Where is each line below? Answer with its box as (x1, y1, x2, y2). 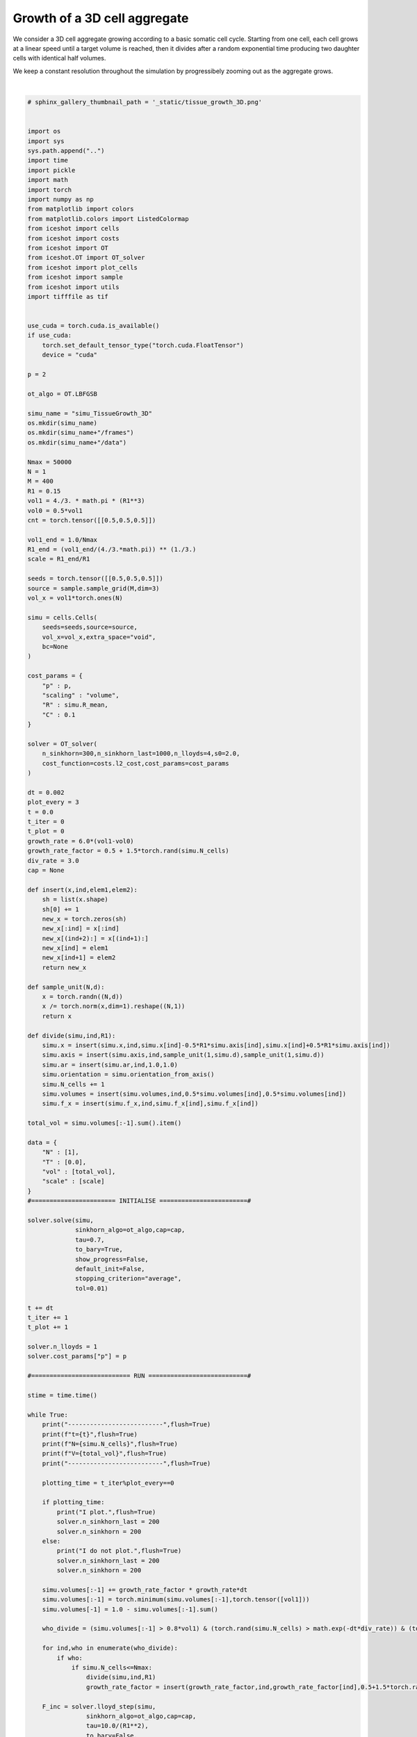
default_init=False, (75, 1265, 145, 1273)
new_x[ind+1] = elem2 (42, 954, 116, 962)
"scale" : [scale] (42, 1178, 105, 1185)
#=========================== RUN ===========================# (27, 1372, 252, 1380)
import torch (27, 186, 72, 194)
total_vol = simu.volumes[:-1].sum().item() (27, 1119, 182, 1127)
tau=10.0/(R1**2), (85, 1722, 149, 1730)
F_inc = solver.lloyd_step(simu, (42, 1702, 156, 1711)
